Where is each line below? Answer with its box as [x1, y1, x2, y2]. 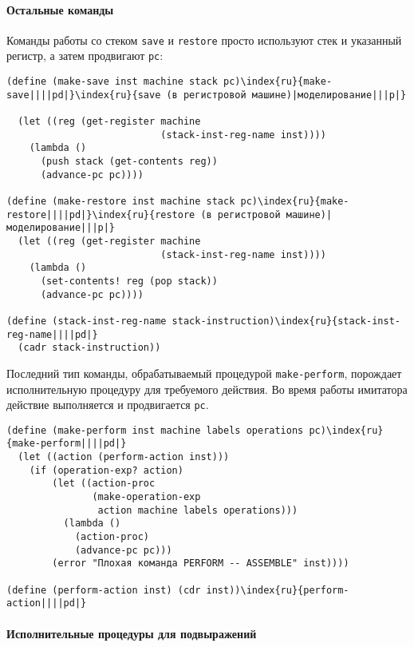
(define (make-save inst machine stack [6, 76, 218, 88]
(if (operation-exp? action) [29, 464, 183, 476]
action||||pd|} [6, 597, 87, 609]
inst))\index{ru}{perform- [206, 584, 349, 596]
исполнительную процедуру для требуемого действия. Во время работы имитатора [6, 380, 408, 397]
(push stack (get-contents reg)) [40, 156, 218, 168]
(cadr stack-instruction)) [18, 342, 161, 354]
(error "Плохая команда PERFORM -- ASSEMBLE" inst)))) [52, 558, 349, 570]
